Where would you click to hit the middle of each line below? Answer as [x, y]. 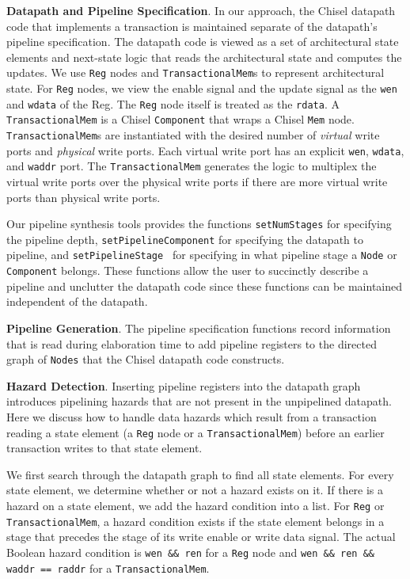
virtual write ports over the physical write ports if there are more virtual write [197, 181]
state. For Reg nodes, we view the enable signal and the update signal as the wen [202, 88]
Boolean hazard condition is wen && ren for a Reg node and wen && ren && [190, 552]
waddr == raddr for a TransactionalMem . [108, 568]
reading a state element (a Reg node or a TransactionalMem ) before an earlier [196, 432]
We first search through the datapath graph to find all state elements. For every [200, 474]
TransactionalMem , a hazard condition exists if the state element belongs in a [196, 521]
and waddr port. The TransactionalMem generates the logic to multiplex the [192, 166]
